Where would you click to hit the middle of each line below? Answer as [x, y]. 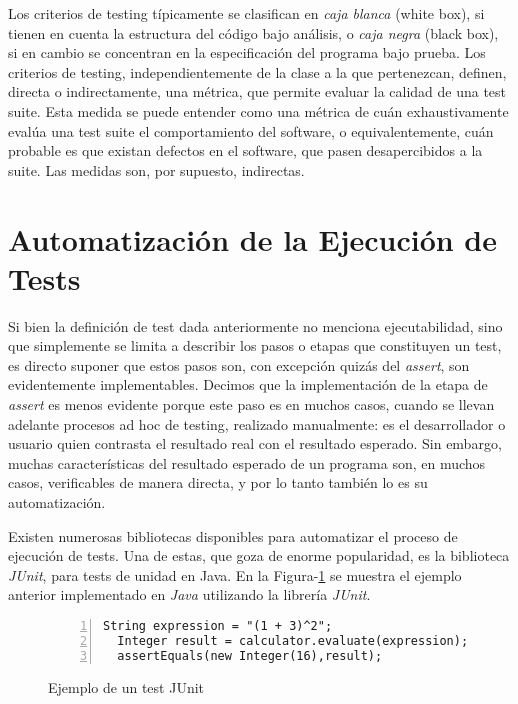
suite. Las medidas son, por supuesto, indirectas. [156, 169]
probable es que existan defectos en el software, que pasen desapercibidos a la [245, 150]
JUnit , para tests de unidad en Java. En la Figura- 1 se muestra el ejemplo [235, 574]
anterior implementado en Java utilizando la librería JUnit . [189, 594]
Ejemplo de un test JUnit [126, 686]
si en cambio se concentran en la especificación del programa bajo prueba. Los [247, 52]
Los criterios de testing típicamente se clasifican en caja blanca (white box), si [246, 13]
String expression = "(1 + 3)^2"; [218, 625]
